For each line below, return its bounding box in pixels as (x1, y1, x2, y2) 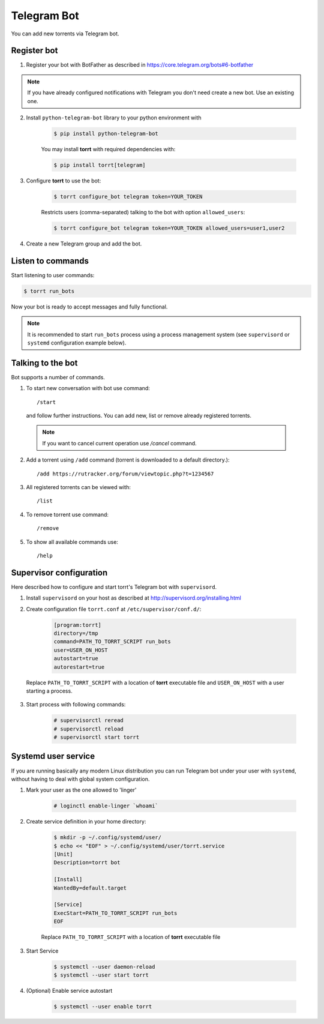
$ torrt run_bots (23, 288, 75, 294)
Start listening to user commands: (11, 271, 95, 279)
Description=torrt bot (53, 859, 121, 866)
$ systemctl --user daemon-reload (53, 963, 155, 970)
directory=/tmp (53, 630, 98, 636)
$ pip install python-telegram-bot (53, 130, 158, 137)
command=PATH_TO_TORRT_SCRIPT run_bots (53, 638, 171, 645)
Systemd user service (11, 751, 95, 762)
